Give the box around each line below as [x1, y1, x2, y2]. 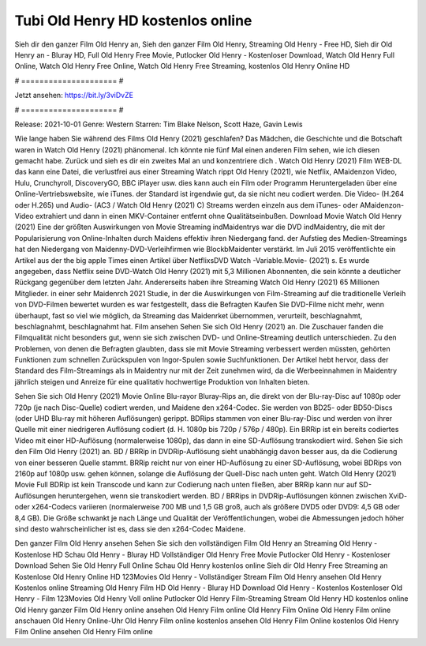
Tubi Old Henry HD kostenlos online [14, 12, 252, 29]
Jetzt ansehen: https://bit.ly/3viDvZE [14, 91, 134, 100]
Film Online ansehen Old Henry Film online [14, 627, 153, 637]
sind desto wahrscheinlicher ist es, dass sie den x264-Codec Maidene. [14, 524, 246, 533]
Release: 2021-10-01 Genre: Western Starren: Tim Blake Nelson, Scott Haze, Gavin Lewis [14, 119, 303, 129]
